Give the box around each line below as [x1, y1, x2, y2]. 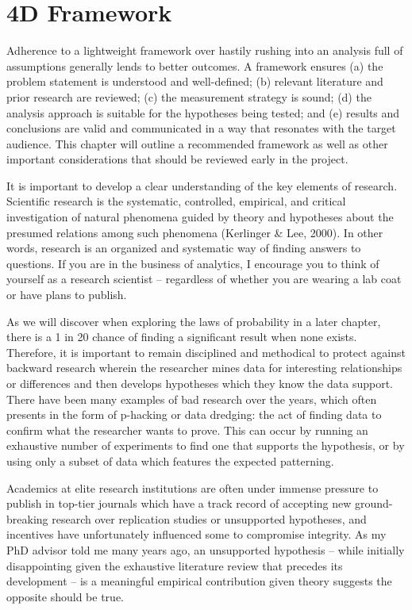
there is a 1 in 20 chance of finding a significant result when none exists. [6, 328, 357, 345]
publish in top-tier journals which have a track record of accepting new [6, 495, 352, 512]
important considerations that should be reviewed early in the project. [6, 151, 348, 167]
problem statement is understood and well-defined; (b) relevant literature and [6, 73, 383, 90]
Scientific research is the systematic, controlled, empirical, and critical [6, 193, 346, 209]
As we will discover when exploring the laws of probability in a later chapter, [6, 313, 381, 329]
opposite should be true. [6, 588, 124, 604]
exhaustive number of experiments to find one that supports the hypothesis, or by [6, 437, 405, 454]
